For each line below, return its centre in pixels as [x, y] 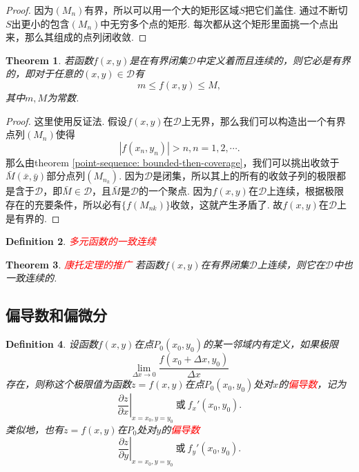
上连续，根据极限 [305, 191]
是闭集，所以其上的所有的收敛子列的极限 [244, 176]
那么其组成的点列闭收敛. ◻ [86, 37]
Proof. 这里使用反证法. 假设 [67, 120]
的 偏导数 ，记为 [312, 384]
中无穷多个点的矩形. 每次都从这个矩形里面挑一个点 [214, 23]
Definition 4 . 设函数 [52, 344]
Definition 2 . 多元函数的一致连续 [81, 241]
